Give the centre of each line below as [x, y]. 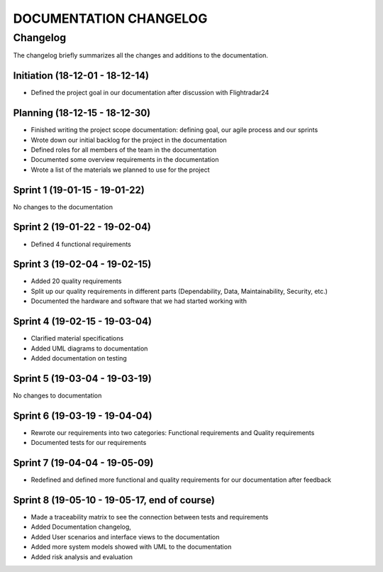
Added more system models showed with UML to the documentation [131, 547]
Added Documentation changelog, [81, 527]
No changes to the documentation [63, 207]
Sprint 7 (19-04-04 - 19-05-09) [83, 462]
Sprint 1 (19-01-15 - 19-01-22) [79, 190]
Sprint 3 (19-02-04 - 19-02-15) [82, 264]
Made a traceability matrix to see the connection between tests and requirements [150, 517]
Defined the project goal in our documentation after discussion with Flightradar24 [150, 93]
